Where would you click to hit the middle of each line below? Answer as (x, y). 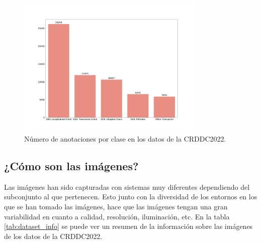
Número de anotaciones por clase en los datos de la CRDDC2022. (125, 138)
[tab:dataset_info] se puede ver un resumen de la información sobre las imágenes (128, 226)
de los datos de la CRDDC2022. (53, 236)
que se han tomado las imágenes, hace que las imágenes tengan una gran (116, 206)
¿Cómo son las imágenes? (71, 165)
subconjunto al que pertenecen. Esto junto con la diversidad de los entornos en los (131, 197)
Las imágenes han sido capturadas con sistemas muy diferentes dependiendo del (127, 187)
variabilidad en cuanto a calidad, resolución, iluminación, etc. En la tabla (117, 216)
